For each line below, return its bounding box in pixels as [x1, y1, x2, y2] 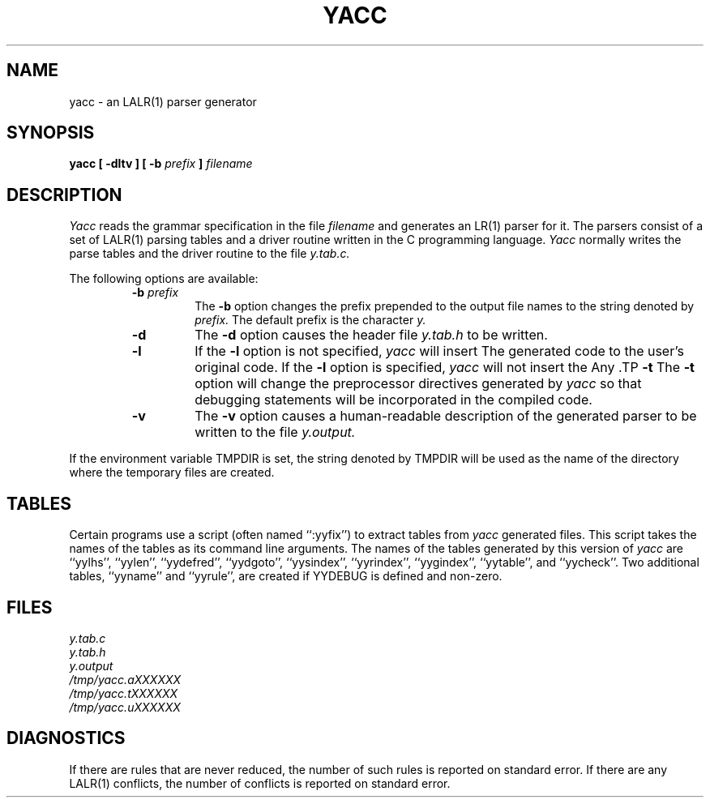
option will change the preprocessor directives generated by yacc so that [195, 375, 642, 392]
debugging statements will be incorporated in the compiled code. [195, 391, 592, 408]
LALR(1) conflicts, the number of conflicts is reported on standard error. [69, 776, 451, 790]
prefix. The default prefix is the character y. [195, 313, 426, 327]
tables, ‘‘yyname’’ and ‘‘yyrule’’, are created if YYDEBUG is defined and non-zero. [69, 569, 503, 584]
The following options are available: [69, 272, 259, 286]
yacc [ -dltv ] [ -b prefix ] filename [69, 156, 253, 171]
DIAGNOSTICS [6, 728, 126, 749]
